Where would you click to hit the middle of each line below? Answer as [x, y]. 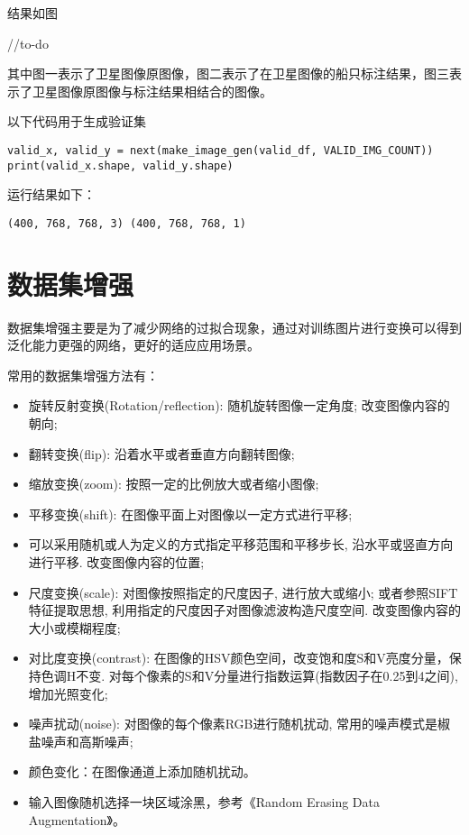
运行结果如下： [51, 194]
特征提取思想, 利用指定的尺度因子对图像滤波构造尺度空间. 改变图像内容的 [244, 610]
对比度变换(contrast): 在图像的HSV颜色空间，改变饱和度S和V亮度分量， [239, 658]
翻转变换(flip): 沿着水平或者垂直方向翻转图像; [161, 453]
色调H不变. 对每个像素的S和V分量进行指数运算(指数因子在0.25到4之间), [249, 675]
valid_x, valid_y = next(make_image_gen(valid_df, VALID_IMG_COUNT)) [221, 150]
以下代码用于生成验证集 [77, 121]
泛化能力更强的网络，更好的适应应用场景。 [133, 345]
